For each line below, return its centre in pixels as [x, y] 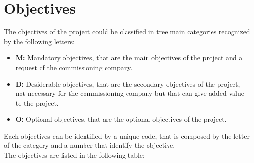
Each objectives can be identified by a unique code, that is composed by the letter [127, 135]
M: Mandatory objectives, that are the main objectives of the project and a [129, 58]
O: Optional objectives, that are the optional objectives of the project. [121, 119]
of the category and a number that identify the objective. [90, 145]
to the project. [37, 103]
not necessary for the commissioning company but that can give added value [130, 93]
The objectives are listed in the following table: [74, 155]
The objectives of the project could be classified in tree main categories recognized [127, 32]
